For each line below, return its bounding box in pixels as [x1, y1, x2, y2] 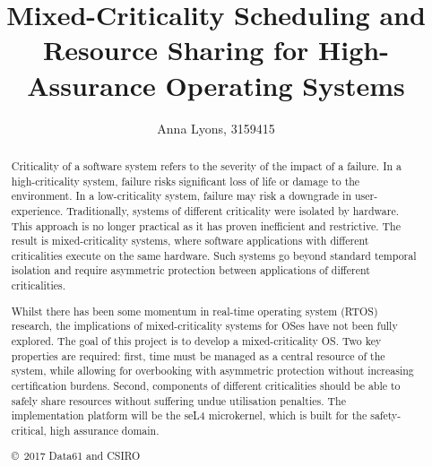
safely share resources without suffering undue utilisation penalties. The [11, 393, 346, 408]
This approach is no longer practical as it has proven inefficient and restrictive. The [11, 218, 401, 233]
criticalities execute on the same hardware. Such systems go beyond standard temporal [11, 247, 417, 263]
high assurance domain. [49, 422, 160, 437]
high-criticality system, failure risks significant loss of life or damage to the [11, 173, 360, 188]
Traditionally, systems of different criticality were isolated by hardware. [66, 203, 399, 218]
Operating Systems [165, 66, 405, 103]
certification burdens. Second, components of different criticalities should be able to [11, 377, 401, 393]
